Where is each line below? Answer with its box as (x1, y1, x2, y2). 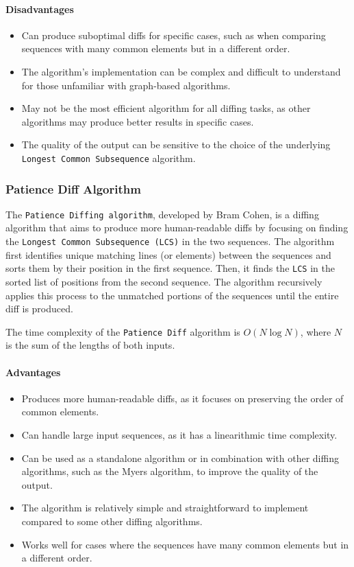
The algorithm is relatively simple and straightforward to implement (21, 500, 309, 515)
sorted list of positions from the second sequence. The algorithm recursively (5, 274, 323, 288)
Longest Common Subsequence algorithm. (21, 150, 196, 165)
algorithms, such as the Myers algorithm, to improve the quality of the (21, 464, 318, 478)
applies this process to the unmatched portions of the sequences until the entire (5, 288, 339, 302)
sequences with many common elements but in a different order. (21, 41, 290, 56)
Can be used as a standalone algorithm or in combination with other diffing (21, 450, 339, 465)
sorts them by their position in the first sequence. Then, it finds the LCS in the (5, 261, 335, 275)
